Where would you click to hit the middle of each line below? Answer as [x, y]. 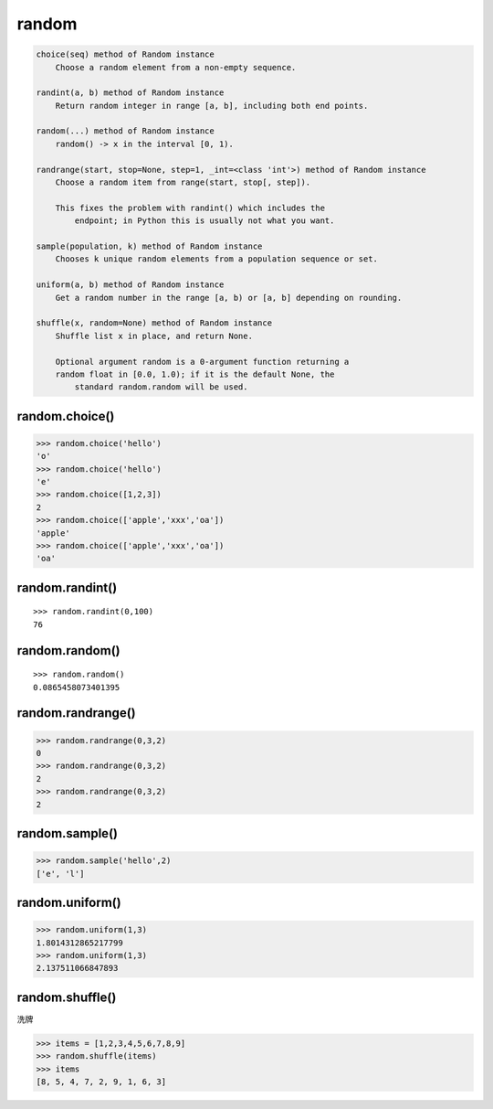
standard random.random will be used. [161, 387]
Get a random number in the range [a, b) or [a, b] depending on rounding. [229, 298]
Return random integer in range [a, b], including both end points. [212, 106]
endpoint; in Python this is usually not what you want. [205, 221]
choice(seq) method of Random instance [125, 54]
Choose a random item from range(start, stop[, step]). [183, 182]
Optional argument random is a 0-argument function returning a [202, 362]
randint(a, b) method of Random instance [130, 93]
